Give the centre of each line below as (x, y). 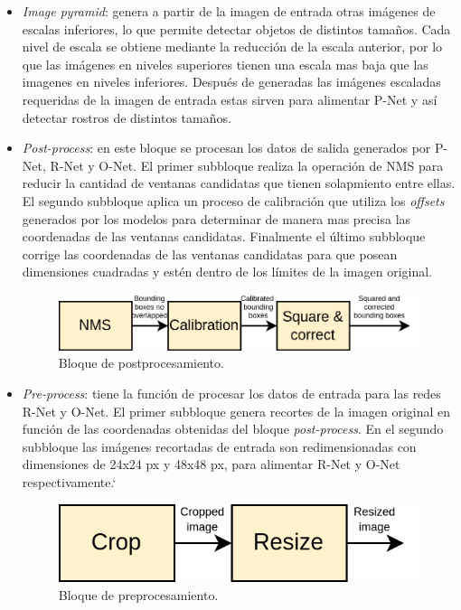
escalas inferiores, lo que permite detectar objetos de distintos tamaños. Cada (236, 28)
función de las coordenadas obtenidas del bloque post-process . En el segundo (233, 429)
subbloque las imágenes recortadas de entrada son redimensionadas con (219, 446)
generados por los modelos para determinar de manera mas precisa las (216, 218)
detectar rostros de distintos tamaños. (127, 117)
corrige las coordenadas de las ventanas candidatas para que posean (210, 253)
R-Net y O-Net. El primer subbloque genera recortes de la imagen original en (236, 411)
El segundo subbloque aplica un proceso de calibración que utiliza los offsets (233, 200)
